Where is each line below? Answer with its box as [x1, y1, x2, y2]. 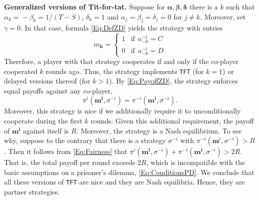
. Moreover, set [200, 11, 246, 21]
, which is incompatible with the [146, 157, 245, 167]
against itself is [22, 125, 69, 135]
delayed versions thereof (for [4, 75, 90, 86]
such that [226, 1, 255, 11]
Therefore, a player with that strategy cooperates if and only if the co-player [4, 56, 238, 66]
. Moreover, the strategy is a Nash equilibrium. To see [76, 125, 242, 135]
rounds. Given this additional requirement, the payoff [90, 115, 254, 126]
